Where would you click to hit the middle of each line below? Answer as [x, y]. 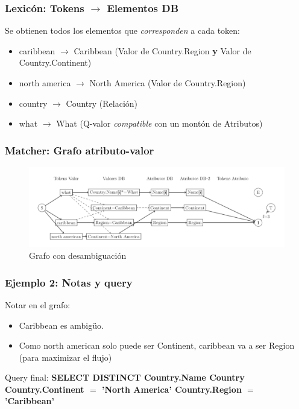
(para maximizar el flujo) [65, 357]
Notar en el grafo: [38, 304]
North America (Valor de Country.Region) [168, 83]
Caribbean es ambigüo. [61, 325]
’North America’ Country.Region [172, 389]
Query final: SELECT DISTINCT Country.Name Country [125, 377]
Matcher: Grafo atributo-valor [80, 150]
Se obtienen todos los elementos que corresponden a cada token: [122, 30]
